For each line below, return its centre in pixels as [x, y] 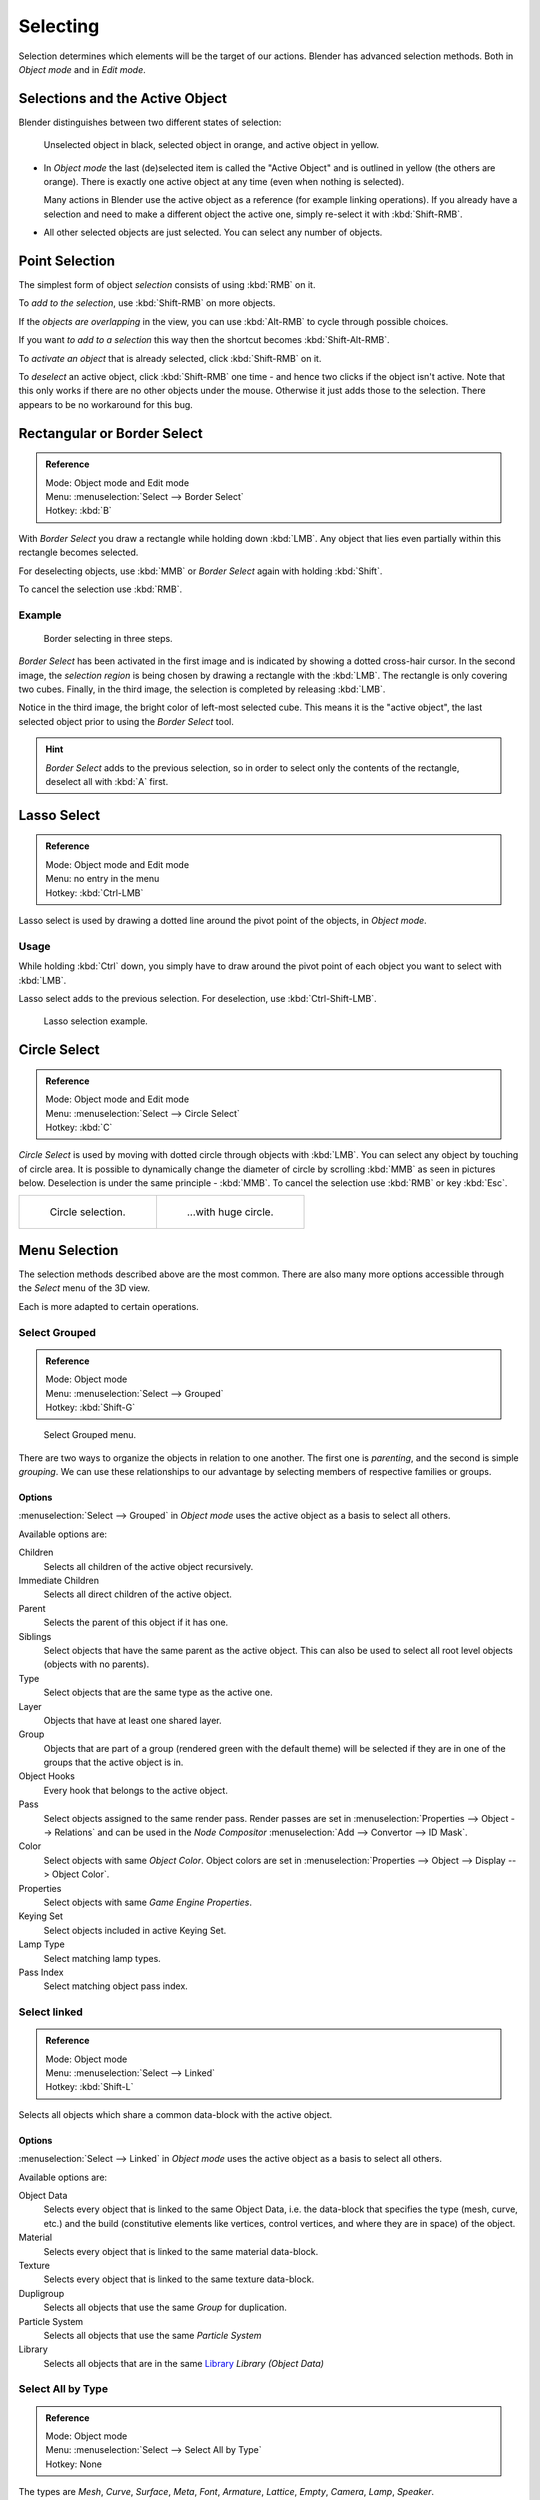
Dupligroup [41, 2293]
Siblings [35, 1636]
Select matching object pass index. [116, 1986]
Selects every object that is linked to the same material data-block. [181, 2251]
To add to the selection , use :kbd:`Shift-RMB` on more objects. [147, 303]
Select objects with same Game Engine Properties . [148, 1902]
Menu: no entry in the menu [102, 879]
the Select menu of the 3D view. [84, 1288]
